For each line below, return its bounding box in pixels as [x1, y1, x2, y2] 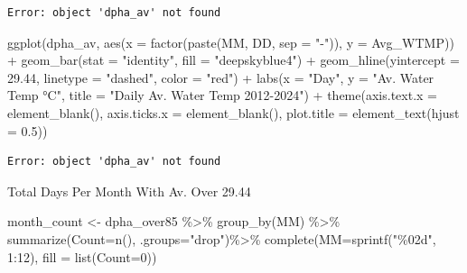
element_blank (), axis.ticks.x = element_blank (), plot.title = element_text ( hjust [7, 103, 460, 122]
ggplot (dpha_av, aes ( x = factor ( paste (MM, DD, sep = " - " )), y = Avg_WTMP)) [7, 32, 454, 51]
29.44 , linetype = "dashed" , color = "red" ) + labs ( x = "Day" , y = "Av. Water [7, 68, 434, 86]
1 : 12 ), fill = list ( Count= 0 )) [7, 247, 157, 266]
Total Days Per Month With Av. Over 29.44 [7, 181, 251, 200]
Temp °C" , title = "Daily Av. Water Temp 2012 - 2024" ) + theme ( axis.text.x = [7, 86, 437, 105]
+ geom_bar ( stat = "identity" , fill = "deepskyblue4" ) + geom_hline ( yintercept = [7, 50, 460, 69]
